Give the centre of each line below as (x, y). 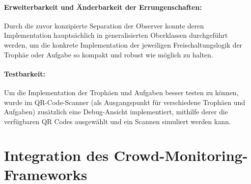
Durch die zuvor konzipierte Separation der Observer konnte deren (104, 25)
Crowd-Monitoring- (181, 155)
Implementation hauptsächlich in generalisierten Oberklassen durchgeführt (116, 35)
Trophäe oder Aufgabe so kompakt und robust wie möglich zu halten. (109, 54)
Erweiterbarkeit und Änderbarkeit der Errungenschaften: (103, 7)
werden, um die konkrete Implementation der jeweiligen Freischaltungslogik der (123, 44)
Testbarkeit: (25, 73)
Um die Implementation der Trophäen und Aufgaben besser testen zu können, (121, 92)
